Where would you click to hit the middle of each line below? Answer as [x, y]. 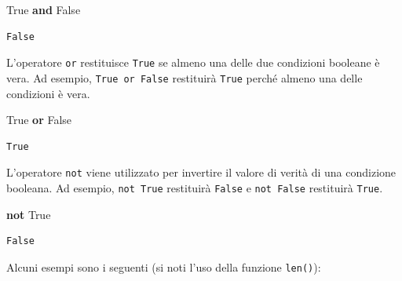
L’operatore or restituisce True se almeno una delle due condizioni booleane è [193, 62]
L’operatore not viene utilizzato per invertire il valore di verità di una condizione [201, 172]
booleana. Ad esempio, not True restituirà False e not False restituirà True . [195, 187]
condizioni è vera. [48, 93]
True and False [44, 9]
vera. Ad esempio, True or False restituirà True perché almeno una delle [185, 77]
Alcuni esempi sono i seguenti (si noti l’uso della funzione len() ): [164, 266]
